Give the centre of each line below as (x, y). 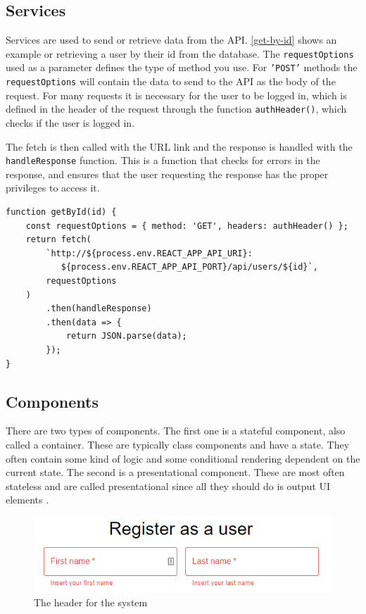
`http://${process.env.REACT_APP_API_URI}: (149, 253)
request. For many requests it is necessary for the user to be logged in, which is (176, 95)
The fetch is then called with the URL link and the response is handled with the (179, 146)
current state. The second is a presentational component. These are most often (175, 472)
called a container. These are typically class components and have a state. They (178, 444)
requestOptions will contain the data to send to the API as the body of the (171, 81)
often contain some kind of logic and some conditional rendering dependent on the (183, 458)
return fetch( (58, 240)
